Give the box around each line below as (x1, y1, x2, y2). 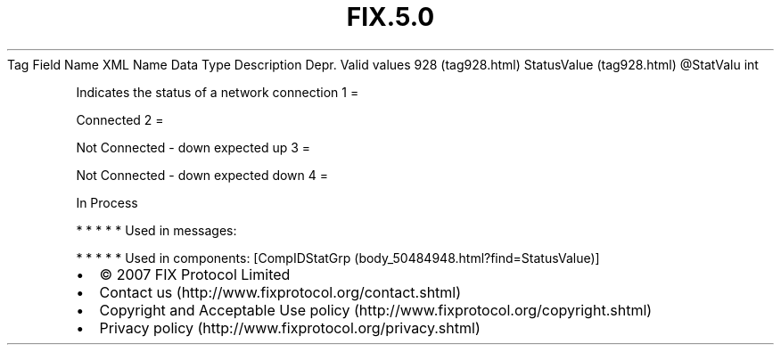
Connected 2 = (76, 111, 164, 127)
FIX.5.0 (346, 2, 435, 32)
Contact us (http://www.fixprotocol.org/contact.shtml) (99, 282, 462, 301)
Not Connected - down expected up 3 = (76, 139, 311, 155)
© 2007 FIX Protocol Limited (99, 265, 291, 283)
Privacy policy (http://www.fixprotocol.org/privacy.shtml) (99, 318, 481, 337)
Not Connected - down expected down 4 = (76, 167, 329, 183)
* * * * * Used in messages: (76, 222, 237, 238)
